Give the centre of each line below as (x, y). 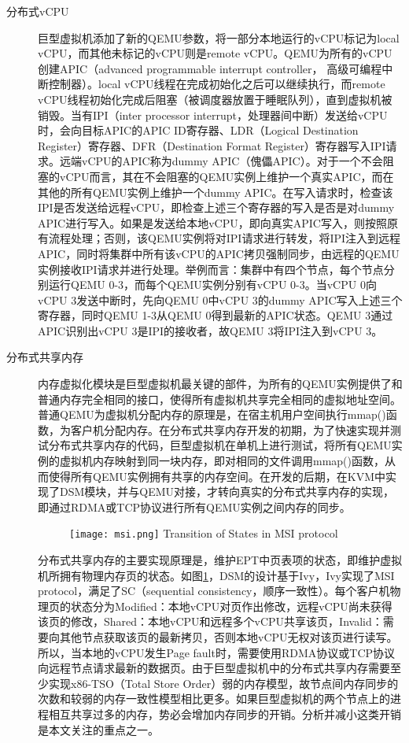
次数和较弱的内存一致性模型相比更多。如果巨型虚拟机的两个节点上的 (214, 699)
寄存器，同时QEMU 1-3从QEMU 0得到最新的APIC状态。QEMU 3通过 (216, 315)
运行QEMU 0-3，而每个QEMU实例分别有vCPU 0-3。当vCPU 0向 (212, 285)
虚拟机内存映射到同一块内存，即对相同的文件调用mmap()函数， (222, 461)
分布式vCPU (38, 11)
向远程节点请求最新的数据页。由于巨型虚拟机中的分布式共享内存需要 (214, 668)
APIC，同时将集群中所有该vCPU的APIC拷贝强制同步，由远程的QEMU (219, 253)
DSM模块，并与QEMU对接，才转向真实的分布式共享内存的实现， (227, 492)
